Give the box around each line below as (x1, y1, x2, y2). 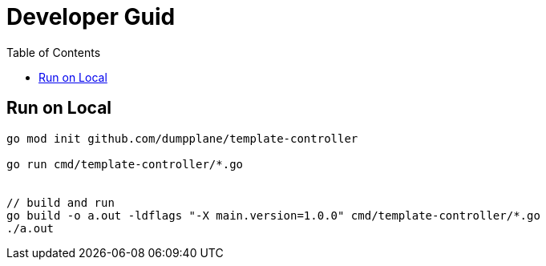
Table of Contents (6, 45, 101, 59)
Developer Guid (6, 3, 176, 30)
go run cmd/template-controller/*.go (6, 157, 244, 171)
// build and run (6, 195, 115, 209)
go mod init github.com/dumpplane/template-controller (6, 131, 358, 145)
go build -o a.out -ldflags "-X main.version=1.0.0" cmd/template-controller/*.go (6, 208, 540, 222)
